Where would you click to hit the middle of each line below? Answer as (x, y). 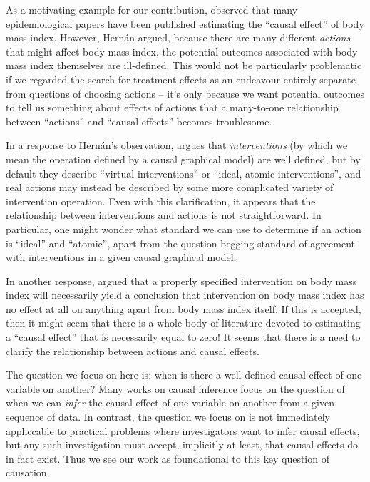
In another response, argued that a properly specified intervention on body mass (181, 281)
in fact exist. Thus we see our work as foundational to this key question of (168, 458)
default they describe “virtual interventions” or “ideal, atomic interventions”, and (184, 173)
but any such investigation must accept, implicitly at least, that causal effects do (182, 445)
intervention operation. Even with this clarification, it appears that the (161, 201)
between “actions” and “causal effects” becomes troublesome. (139, 121)
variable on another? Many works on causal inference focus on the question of (175, 388)
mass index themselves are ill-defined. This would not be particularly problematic (184, 65)
